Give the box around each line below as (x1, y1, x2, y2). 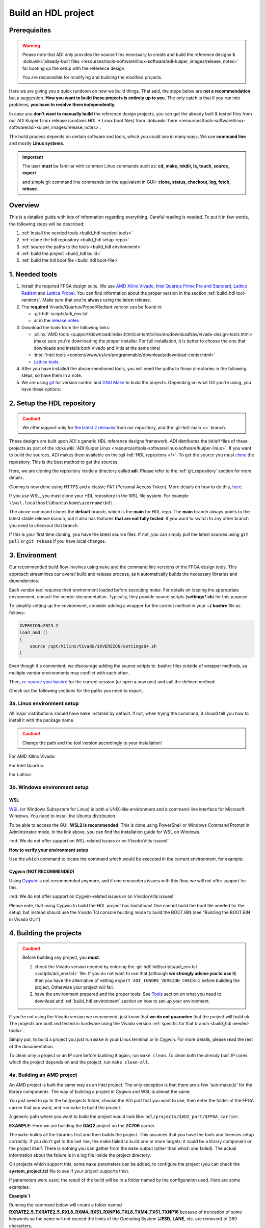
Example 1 (9, 1193, 30, 1199)
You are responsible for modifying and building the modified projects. (22, 74, 163, 81)
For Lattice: (9, 771, 32, 777)
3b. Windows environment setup (9, 783, 89, 790)
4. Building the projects (9, 929, 82, 938)
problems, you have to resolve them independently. (9, 102, 116, 108)
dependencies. (9, 578, 39, 584)
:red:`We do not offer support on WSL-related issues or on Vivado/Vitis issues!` (9, 838, 169, 844)
